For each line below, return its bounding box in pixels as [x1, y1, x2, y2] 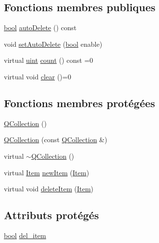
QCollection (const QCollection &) [4, 134, 107, 145]
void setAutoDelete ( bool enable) [4, 38, 103, 49]
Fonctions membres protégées [4, 95, 155, 110]
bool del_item [4, 230, 46, 240]
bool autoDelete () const [4, 22, 77, 33]
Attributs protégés [4, 207, 99, 223]
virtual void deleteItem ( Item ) [4, 184, 94, 194]
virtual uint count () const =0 [4, 55, 93, 65]
